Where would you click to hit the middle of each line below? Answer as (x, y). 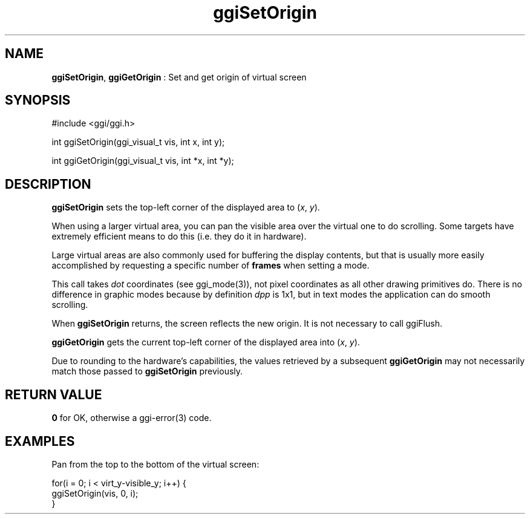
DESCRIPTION (48, 184)
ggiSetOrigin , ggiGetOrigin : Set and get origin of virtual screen (179, 77)
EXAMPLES (40, 441)
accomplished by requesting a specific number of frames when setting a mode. (211, 266)
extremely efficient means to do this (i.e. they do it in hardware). (179, 237)
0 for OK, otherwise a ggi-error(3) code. (132, 418)
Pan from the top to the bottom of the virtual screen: (155, 464)
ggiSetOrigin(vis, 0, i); (95, 493)
